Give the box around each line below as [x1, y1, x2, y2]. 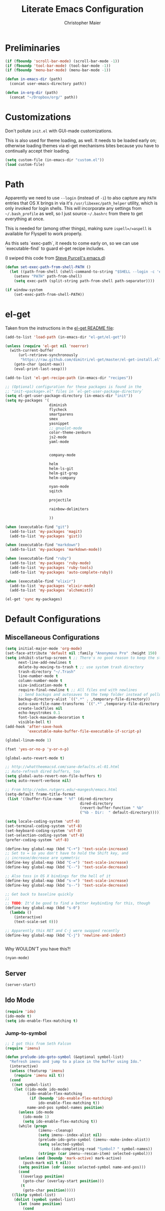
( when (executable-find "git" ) [5, 525, 69, 529]
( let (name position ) [18, 1202, 63, 1207]
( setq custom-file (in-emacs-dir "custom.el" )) [5, 157, 105, 162]
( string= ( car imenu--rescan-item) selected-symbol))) [38, 1151, 153, 1156]
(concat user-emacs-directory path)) [9, 81, 87, 86]
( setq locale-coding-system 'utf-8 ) [5, 819, 80, 824]
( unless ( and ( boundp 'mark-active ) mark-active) [18, 1156, 122, 1161]
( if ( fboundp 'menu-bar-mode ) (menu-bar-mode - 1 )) [5, 68, 111, 73]
